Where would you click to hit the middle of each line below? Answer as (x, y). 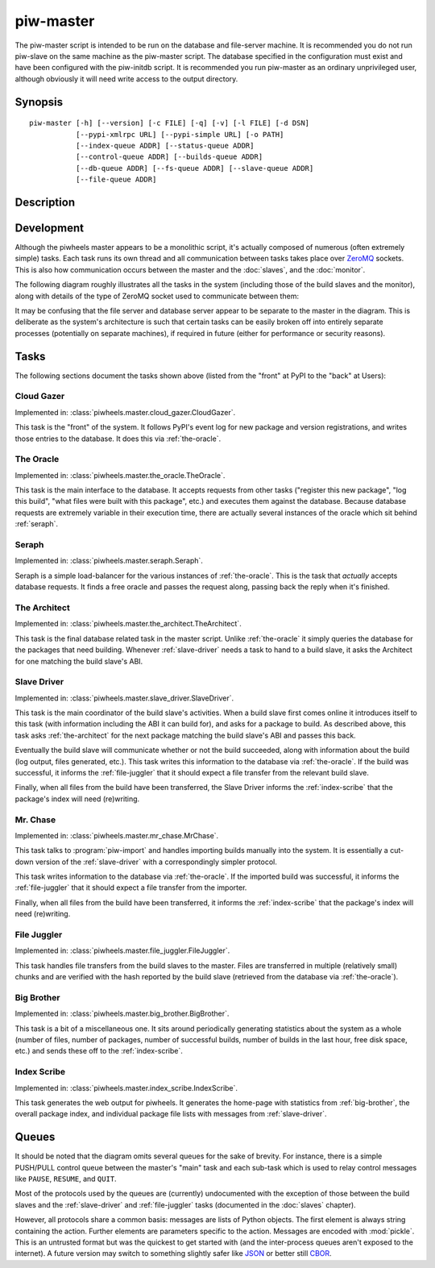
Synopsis (39, 102)
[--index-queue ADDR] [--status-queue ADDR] (165, 146)
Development (50, 228)
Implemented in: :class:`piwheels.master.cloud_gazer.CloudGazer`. (125, 412)
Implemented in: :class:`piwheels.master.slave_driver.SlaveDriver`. (124, 698)
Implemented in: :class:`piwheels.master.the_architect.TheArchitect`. (128, 624)
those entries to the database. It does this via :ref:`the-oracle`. (118, 439)
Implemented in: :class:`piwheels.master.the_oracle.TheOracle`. (120, 475)
